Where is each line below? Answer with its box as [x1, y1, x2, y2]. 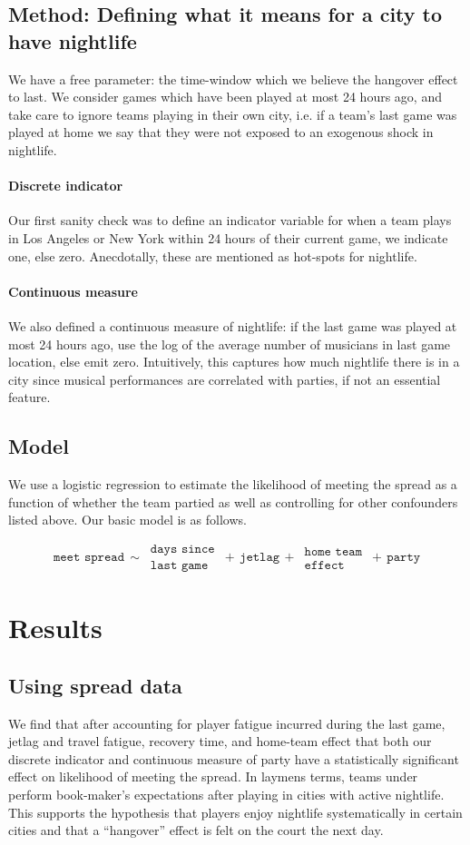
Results [8, 609, 103, 646]
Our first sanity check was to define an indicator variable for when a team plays [8, 211, 452, 230]
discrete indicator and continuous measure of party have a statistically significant [8, 749, 459, 768]
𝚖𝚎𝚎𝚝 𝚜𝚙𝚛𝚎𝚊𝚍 [53, 551, 125, 565]
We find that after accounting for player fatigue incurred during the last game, [8, 713, 446, 732]
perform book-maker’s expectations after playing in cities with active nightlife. [8, 784, 445, 803]
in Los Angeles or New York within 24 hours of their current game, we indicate [8, 228, 448, 247]
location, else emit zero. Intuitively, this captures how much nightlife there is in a [8, 352, 460, 371]
